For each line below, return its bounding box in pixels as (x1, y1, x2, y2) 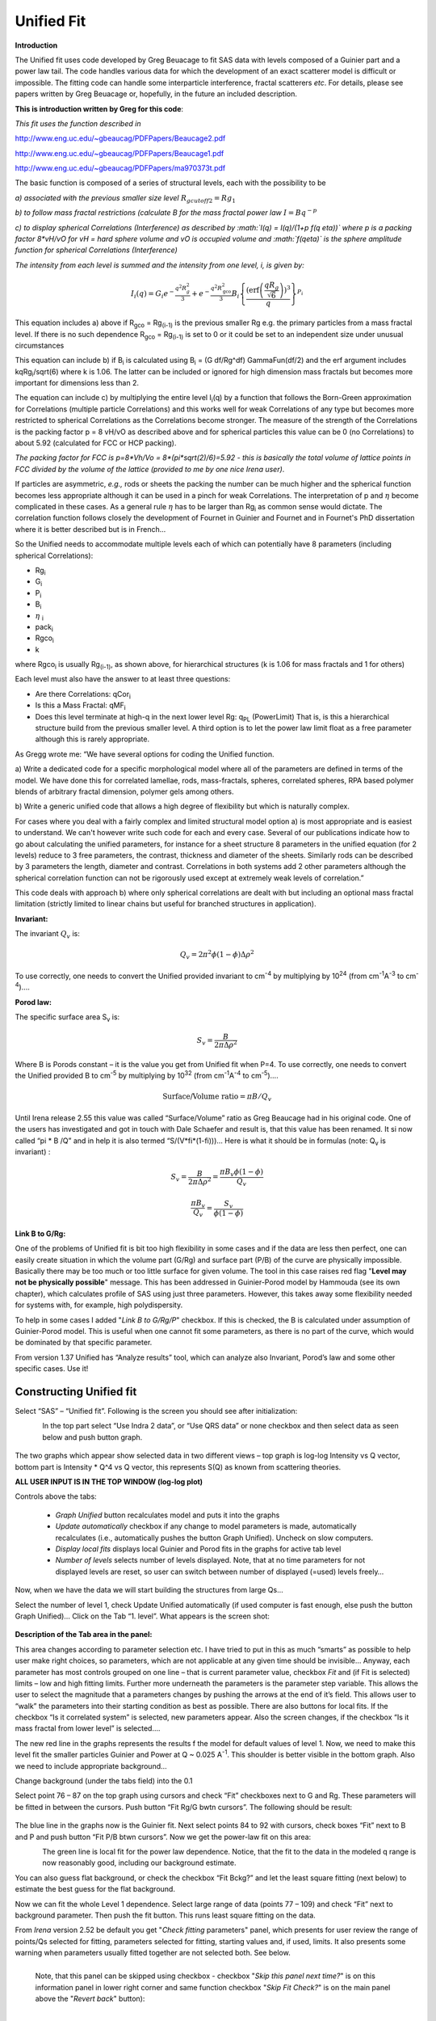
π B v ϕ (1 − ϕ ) (219, 1167, 264, 1179)
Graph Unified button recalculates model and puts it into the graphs (55, 1510, 280, 1520)
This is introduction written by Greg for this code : (15, 103, 184, 113)
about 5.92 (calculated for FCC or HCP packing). (15, 438, 177, 448)
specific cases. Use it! (15, 1364, 89, 1373)
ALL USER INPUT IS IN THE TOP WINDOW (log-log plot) (15, 1477, 203, 1487)
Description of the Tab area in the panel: (15, 1630, 153, 1639)
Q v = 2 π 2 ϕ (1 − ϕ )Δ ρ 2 (179, 948, 254, 961)
